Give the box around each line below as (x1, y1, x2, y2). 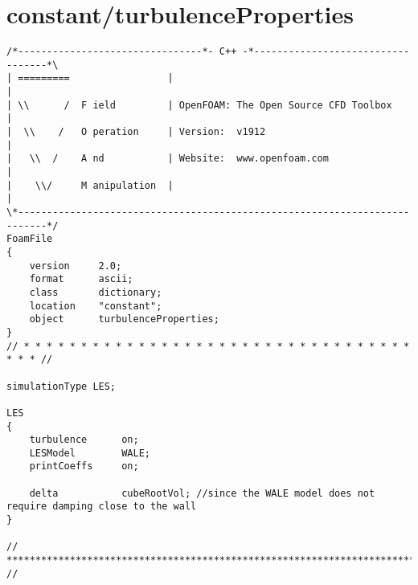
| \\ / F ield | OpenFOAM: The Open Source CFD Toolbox (6, 99, 392, 111)
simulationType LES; (6, 380, 117, 392)
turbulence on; (29, 434, 139, 446)
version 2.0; (29, 260, 122, 272)
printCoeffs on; (29, 460, 139, 472)
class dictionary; (29, 286, 162, 298)
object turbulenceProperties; (29, 313, 219, 325)
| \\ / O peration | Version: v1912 (6, 126, 266, 138)
